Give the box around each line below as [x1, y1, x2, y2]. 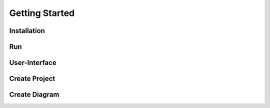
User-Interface [9, 58, 57, 67]
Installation [9, 26, 45, 35]
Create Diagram [9, 90, 59, 99]
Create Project [9, 74, 55, 83]
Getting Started [9, 7, 75, 18]
